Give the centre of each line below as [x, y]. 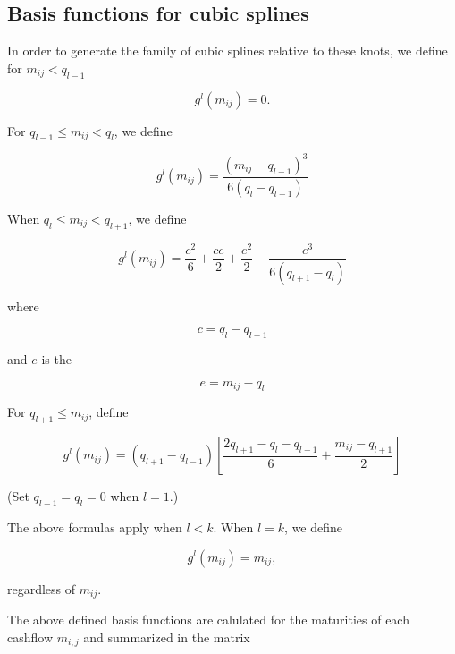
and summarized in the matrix [167, 637]
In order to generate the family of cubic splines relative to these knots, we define [227, 51]
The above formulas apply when [95, 527]
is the [56, 358]
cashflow [30, 637]
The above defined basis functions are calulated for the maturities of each [208, 619]
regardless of [42, 588]
